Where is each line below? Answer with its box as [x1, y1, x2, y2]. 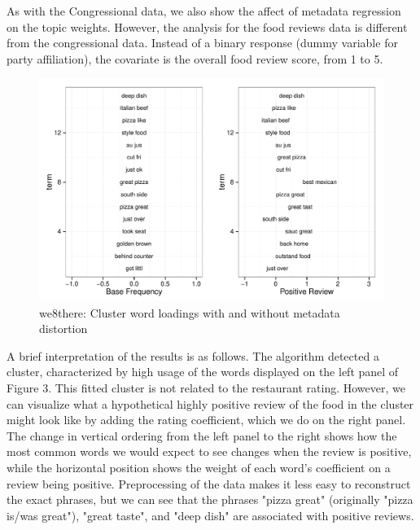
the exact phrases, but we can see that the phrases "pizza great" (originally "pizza [7, 491, 413, 508]
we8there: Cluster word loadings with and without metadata [39, 304, 340, 321]
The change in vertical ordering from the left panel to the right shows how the [7, 427, 397, 444]
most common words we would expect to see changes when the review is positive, [7, 443, 412, 460]
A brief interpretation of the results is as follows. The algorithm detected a [7, 347, 379, 364]
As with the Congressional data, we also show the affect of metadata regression [7, 2, 401, 19]
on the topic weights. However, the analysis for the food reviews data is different [7, 18, 408, 35]
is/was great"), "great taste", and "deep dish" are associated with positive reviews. [7, 506, 414, 523]
